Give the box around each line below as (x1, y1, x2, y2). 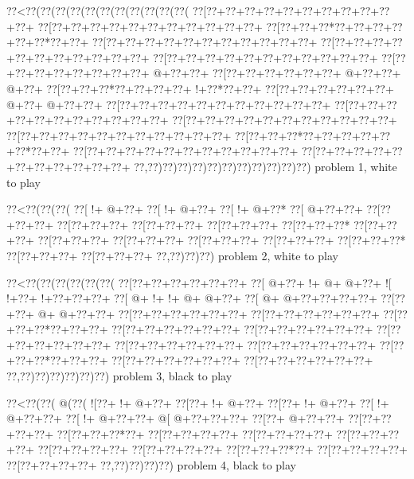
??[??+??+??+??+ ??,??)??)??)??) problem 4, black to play (6, 457, 296, 473)
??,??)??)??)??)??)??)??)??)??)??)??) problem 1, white (134, 158, 397, 174)
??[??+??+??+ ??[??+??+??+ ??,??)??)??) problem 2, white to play (6, 247, 338, 263)
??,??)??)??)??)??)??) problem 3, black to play (6, 368, 232, 384)
